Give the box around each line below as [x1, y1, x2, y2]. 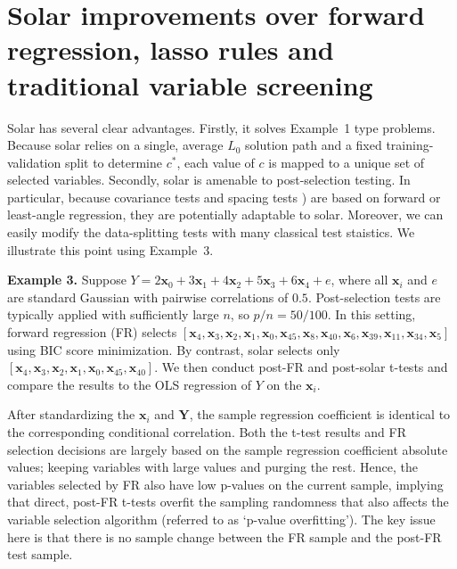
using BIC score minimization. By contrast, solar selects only [7, 340, 340, 359]
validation [7, 153, 61, 171]
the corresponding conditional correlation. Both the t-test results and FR [7, 423, 406, 441]
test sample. [7, 545, 73, 564]
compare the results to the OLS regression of [7, 375, 252, 393]
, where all [331, 270, 388, 289]
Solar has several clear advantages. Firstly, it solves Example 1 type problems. [7, 118, 436, 136]
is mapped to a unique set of [268, 153, 425, 171]
